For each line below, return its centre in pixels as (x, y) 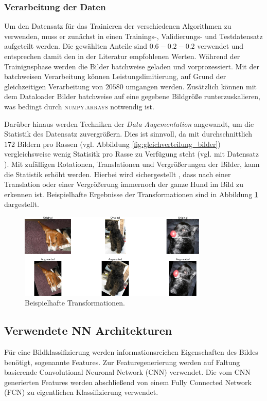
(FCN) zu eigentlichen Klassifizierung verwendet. (81, 392)
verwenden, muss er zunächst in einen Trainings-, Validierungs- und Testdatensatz (133, 36)
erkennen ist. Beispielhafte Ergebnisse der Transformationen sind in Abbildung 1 (131, 194)
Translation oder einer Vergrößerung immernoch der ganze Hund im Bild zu (124, 184)
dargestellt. (22, 204)
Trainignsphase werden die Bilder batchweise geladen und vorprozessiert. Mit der (132, 66)
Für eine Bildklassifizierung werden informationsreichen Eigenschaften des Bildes (131, 351)
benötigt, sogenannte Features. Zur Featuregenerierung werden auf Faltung (122, 362)
